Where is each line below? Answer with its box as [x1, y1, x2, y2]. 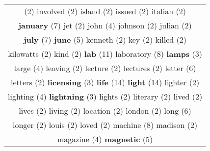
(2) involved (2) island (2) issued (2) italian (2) [24, 5, 186, 17]
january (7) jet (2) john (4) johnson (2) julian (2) [18, 20, 192, 31]
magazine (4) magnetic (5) [57, 133, 153, 145]
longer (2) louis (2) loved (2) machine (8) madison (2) [12, 119, 198, 130]
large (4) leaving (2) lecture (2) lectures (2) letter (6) [14, 62, 196, 74]
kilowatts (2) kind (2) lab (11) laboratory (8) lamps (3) [8, 48, 203, 59]
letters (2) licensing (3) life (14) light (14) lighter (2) [10, 76, 200, 88]
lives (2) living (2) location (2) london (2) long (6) [19, 105, 191, 116]
